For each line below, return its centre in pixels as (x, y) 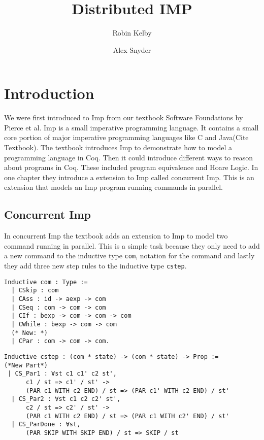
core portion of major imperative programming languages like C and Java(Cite (126, 137)
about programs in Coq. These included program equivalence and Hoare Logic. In (131, 167)
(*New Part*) (26, 365)
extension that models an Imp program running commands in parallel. (113, 187)
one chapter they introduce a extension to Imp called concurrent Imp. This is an (129, 177)
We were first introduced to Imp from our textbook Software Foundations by (124, 117)
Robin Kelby (132, 33)
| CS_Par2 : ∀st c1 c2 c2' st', (66, 399)
